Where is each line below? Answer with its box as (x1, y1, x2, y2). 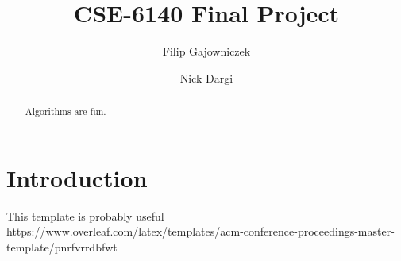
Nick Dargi (179, 69, 233, 86)
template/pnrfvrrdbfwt (6, 238, 118, 255)
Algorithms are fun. (25, 105, 106, 118)
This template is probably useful (6, 207, 164, 224)
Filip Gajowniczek (162, 43, 251, 59)
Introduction (6, 161, 148, 194)
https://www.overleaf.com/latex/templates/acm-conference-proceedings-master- (6, 223, 395, 240)
